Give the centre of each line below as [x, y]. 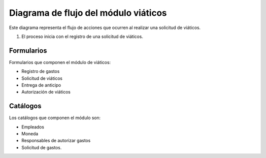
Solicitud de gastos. [41, 147]
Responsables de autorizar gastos [56, 141]
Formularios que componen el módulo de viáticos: [60, 62]
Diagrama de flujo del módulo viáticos [88, 13]
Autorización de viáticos [46, 92]
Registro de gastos [41, 71]
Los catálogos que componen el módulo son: [55, 118]
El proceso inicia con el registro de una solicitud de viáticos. [82, 36]
